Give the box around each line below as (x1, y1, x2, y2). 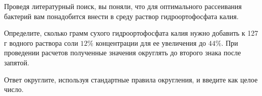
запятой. (4, 57, 29, 67)
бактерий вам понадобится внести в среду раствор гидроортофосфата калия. (4, 11, 239, 21)
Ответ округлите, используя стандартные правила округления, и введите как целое (4, 74, 258, 84)
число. (4, 84, 24, 94)
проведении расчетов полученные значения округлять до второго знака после (4, 47, 241, 58)
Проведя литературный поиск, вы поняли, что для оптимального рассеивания (4, 1, 242, 11)
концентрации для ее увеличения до (95, 37, 206, 48)
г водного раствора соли (4, 37, 78, 48)
